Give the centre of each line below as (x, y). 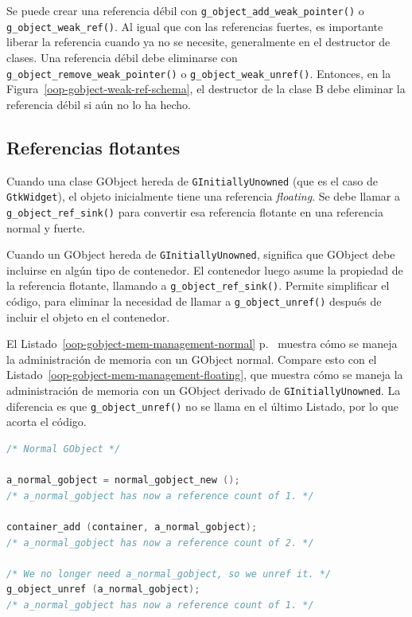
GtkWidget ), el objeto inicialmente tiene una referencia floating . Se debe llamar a (204, 196)
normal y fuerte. (46, 227)
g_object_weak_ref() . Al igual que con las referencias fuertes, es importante (195, 26)
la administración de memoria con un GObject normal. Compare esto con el (192, 359)
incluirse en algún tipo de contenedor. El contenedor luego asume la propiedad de (205, 269)
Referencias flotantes (93, 147)
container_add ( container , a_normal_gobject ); (132, 527)
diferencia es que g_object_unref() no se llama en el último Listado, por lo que (203, 406)
